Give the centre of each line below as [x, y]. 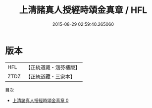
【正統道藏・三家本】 [51, 76]
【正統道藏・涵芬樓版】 [53, 67]
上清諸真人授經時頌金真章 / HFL [83, 10]
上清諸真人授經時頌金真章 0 [40, 100]
